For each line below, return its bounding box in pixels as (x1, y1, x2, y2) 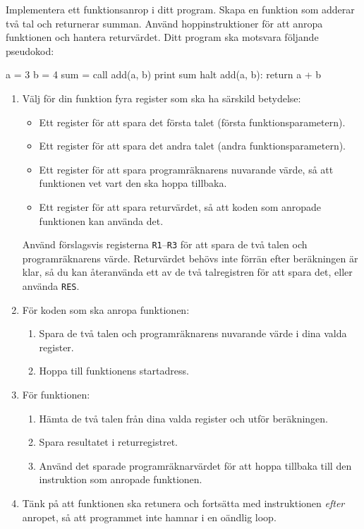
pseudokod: (6, 43, 54, 58)
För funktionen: (22, 387, 90, 401)
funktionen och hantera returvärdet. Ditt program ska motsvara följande (6, 30, 319, 44)
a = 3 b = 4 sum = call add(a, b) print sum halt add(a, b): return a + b (6, 67, 322, 82)
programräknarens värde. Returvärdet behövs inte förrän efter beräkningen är (22, 250, 358, 265)
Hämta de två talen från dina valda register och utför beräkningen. (39, 411, 329, 425)
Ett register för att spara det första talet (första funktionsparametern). (39, 114, 346, 129)
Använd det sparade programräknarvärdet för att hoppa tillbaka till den (39, 458, 352, 473)
